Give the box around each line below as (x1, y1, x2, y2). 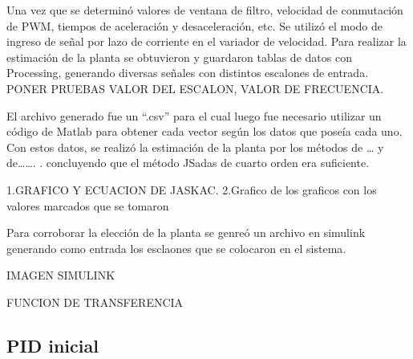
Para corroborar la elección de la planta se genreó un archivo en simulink (6, 224, 366, 241)
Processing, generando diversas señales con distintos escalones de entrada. (6, 64, 369, 81)
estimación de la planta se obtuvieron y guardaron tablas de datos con (6, 48, 352, 65)
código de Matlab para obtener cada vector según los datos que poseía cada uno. (6, 123, 403, 140)
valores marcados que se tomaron (6, 197, 169, 214)
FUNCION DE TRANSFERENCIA (6, 293, 184, 310)
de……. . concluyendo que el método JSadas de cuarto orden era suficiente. (6, 154, 370, 171)
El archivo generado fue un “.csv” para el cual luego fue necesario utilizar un (6, 107, 382, 124)
